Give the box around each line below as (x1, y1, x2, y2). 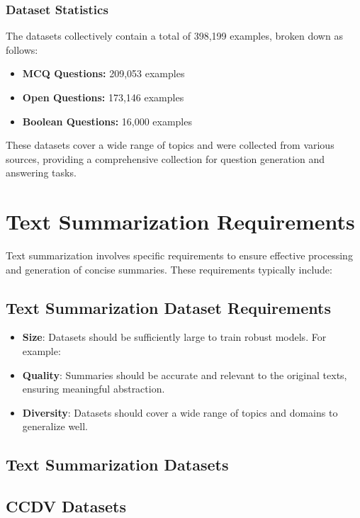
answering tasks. (6, 165, 77, 180)
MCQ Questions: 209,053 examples (22, 66, 185, 81)
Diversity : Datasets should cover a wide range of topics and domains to (22, 405, 338, 420)
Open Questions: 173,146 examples (22, 90, 184, 104)
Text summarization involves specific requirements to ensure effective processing (6, 248, 353, 263)
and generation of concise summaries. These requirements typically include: (6, 261, 332, 276)
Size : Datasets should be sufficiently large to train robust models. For (22, 330, 327, 344)
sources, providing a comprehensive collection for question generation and (6, 151, 325, 166)
